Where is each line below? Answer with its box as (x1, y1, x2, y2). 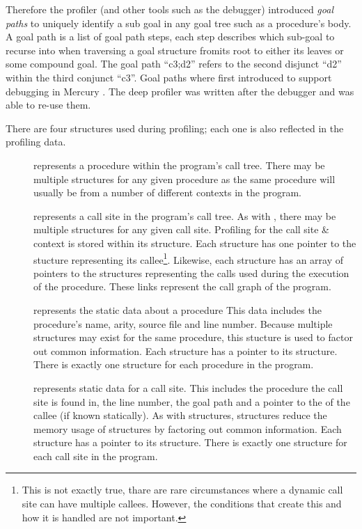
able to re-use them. (6, 97, 91, 112)
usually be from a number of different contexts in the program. (33, 185, 301, 200)
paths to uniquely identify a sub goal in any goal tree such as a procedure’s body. (6, 15, 352, 30)
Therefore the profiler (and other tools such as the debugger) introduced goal (6, 2, 333, 16)
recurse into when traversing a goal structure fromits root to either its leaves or (6, 42, 344, 57)
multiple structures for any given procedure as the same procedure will (33, 171, 336, 186)
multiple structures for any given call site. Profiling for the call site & (33, 222, 329, 237)
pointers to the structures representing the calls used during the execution (33, 265, 349, 280)
